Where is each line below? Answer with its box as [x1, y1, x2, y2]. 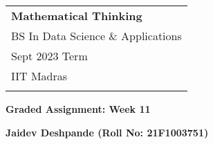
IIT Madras [11, 68, 68, 84]
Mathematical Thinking [11, 8, 142, 24]
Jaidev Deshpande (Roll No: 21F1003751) [6, 125, 209, 139]
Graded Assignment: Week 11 [6, 102, 151, 116]
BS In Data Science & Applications [11, 28, 182, 44]
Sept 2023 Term [11, 48, 88, 64]
